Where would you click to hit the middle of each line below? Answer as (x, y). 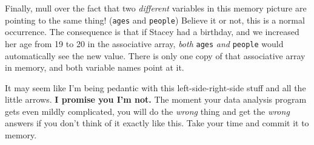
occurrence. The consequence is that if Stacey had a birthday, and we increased (152, 32)
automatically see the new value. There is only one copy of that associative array (155, 55)
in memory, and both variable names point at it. (95, 67)
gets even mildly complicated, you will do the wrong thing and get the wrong (147, 111)
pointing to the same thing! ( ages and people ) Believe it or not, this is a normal (155, 20)
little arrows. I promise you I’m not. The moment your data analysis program (156, 99)
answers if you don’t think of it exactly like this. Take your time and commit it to (157, 123)
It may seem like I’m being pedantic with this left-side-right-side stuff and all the (155, 87)
